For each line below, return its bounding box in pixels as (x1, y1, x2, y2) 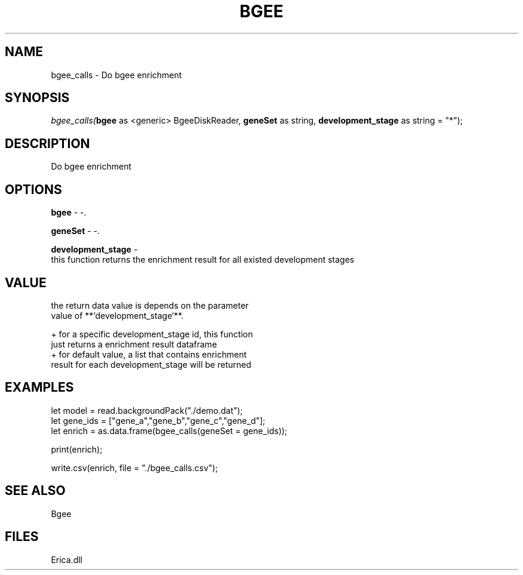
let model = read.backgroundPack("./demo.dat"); (51, 405, 243, 416)
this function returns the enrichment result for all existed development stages (51, 254, 355, 265)
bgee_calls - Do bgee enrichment (51, 69, 182, 80)
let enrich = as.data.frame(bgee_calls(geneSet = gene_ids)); (51, 425, 288, 436)
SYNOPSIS (5, 90, 70, 106)
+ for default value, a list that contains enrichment (51, 349, 247, 359)
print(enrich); (51, 444, 103, 454)
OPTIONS (5, 182, 62, 197)
